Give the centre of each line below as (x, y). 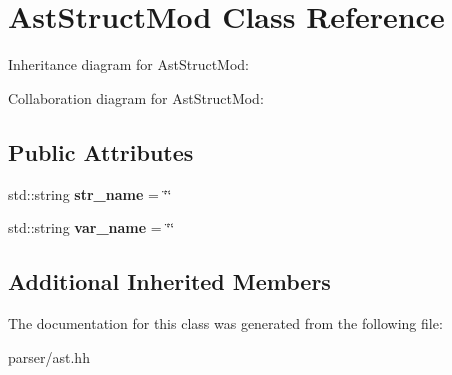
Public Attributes (101, 151)
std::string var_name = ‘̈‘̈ (91, 227)
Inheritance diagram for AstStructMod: (128, 64)
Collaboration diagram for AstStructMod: (136, 97)
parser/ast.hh (49, 356)
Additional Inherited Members (169, 281)
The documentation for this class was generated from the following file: (225, 322)
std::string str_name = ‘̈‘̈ (90, 193)
